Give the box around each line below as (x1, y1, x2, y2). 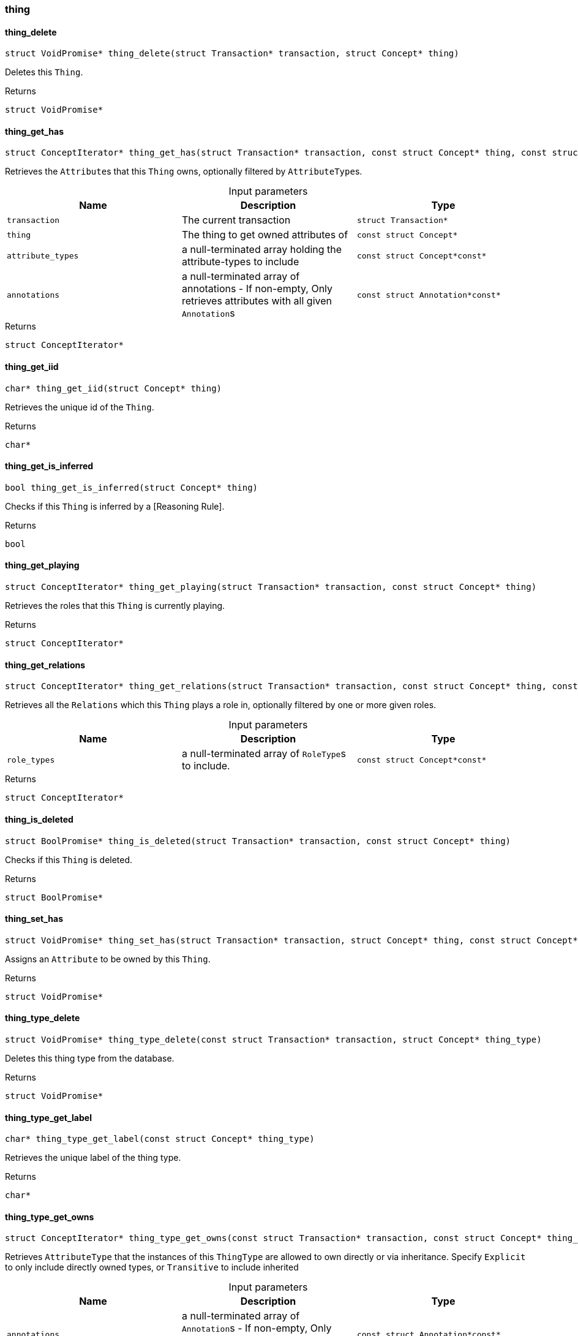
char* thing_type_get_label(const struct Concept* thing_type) (5, 1134, 315, 1144)
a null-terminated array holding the (181, 243, 342, 256)
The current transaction (181, 214, 291, 227)
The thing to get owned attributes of (181, 228, 348, 241)
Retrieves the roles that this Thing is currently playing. (5, 600, 225, 611)
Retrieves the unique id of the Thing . (5, 401, 154, 412)
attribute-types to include (181, 255, 299, 268)
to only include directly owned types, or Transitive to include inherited (5, 1262, 299, 1273)
